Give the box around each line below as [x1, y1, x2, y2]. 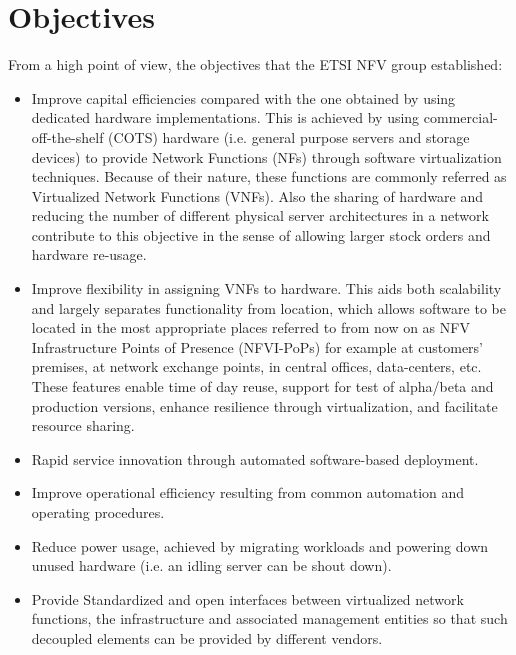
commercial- [423, 107, 498, 128]
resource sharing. [31, 415, 135, 436]
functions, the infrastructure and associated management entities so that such [31, 608, 508, 629]
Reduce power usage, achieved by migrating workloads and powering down [31, 535, 489, 556]
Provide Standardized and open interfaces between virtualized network [31, 588, 464, 609]
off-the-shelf [31, 126, 104, 147]
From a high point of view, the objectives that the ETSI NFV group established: [8, 54, 503, 75]
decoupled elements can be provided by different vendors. [31, 627, 383, 648]
